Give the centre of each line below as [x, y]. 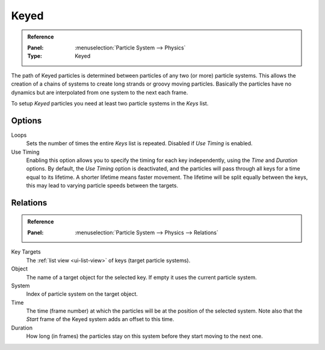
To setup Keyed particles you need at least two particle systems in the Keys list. [110, 103]
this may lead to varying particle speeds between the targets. [102, 186]
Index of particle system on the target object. [82, 294]
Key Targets [26, 252]
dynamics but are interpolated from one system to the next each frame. [100, 92]
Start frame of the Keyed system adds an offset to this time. [100, 319]
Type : [35, 56]
